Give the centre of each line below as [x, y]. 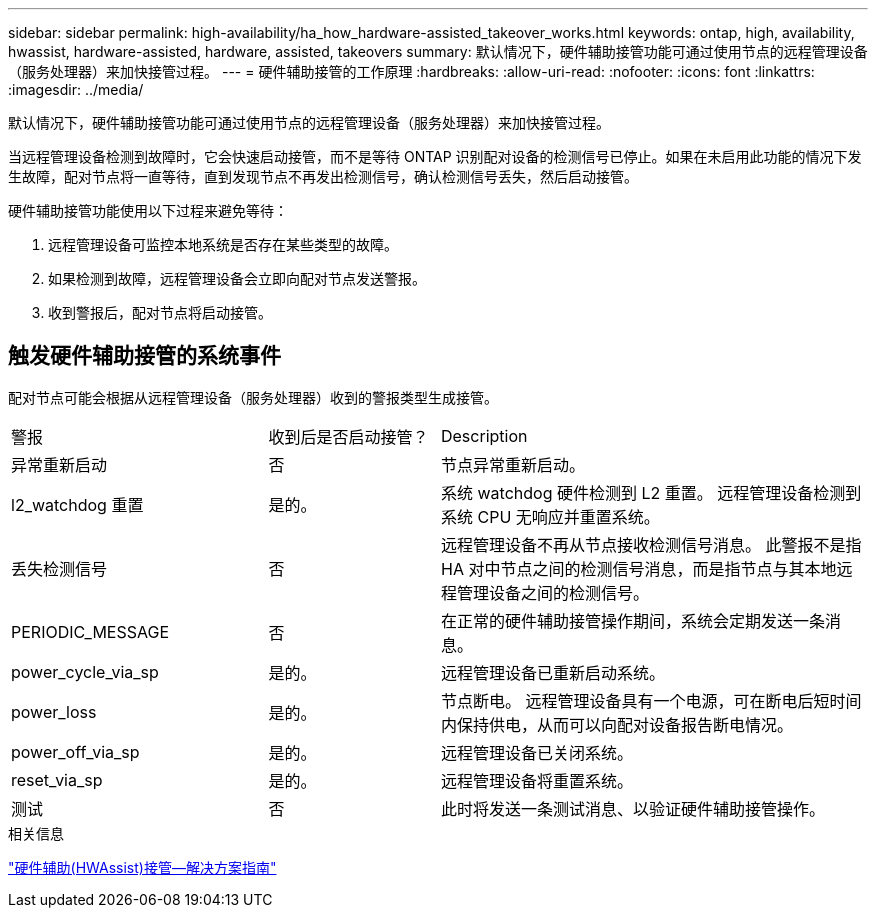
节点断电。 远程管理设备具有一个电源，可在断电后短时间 [651, 700]
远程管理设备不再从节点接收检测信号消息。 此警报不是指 [651, 544]
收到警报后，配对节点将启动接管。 [160, 312]
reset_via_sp [57, 779]
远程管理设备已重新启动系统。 [552, 672]
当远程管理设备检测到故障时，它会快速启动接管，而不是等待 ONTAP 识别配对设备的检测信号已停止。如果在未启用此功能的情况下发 [435, 156]
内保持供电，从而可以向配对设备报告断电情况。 [616, 724]
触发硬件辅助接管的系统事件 [144, 356]
